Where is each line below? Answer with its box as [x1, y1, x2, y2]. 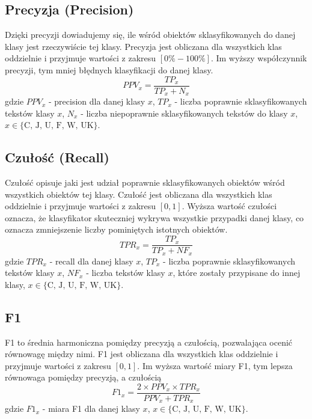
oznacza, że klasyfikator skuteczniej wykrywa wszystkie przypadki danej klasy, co [5, 211, 304, 224]
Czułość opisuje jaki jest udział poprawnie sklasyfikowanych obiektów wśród [5, 176, 285, 189]
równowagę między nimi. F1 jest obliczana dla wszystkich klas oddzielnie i [5, 347, 278, 360]
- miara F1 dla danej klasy [42, 402, 140, 415]
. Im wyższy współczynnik [210, 52, 307, 64]
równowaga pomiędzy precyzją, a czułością [5, 371, 162, 384]
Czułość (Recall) [5, 148, 109, 167]
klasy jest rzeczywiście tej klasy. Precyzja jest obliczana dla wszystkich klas [5, 40, 282, 52]
